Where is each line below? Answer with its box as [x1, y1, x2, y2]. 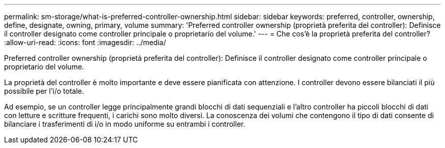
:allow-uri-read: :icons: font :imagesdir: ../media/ [4, 38, 166, 47]
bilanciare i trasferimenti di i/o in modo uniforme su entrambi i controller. [4, 120, 245, 128]
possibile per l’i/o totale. [4, 87, 84, 95]
